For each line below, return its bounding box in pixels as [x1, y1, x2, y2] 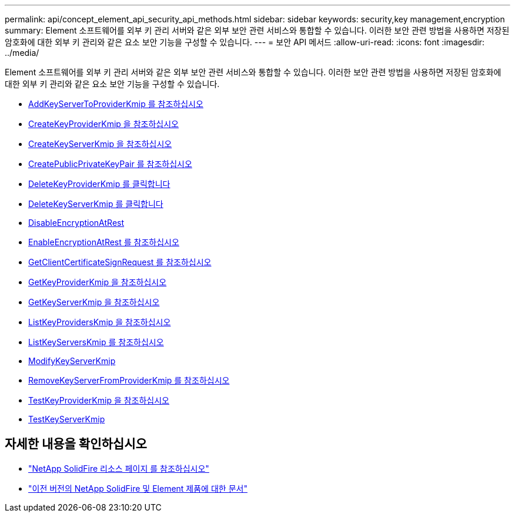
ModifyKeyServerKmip [28, 356, 116, 366]
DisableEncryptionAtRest [28, 218, 125, 228]
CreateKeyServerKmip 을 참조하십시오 [28, 139, 172, 149]
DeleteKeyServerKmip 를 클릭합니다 [28, 199, 163, 209]
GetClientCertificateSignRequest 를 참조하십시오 [28, 257, 212, 267]
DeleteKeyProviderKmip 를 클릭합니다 [28, 179, 170, 189]
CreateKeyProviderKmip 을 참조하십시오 [28, 119, 179, 129]
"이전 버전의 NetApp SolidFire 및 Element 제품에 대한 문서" [28, 483, 248, 493]
